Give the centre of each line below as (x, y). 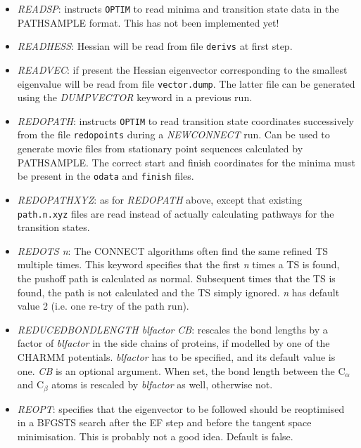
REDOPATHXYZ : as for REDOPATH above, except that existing (160, 199)
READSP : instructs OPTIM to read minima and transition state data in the (178, 8)
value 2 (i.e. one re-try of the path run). (103, 306)
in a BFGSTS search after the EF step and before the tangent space (164, 422)
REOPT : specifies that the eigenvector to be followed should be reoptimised (181, 408)
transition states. (53, 227)
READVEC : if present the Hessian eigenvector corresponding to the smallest (182, 69)
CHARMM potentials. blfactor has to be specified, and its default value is (176, 356)
